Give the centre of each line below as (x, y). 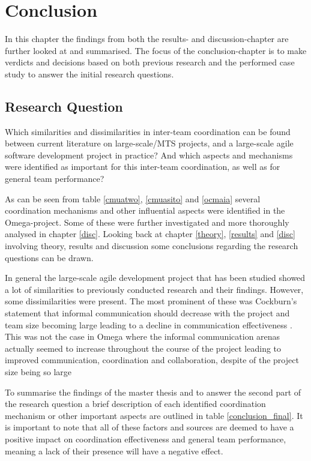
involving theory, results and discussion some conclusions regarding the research (152, 246)
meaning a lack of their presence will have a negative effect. (114, 450)
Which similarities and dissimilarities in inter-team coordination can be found (148, 131)
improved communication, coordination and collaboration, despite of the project (152, 360)
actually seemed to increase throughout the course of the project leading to (143, 348)
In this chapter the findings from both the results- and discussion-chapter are (147, 39)
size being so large (38, 371)
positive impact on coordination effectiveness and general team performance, (146, 438)
